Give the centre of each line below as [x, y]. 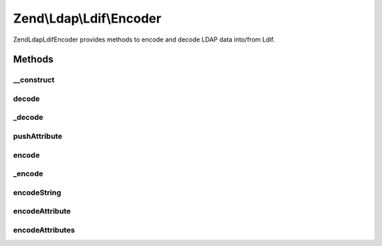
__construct [34, 80]
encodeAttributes [44, 230]
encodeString [37, 192]
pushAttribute [38, 136]
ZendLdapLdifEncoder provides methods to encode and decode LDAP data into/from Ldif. [144, 39]
